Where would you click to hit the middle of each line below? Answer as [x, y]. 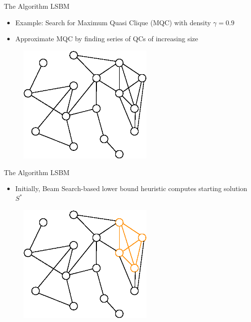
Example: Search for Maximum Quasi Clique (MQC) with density [113, 22]
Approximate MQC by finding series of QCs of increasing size [107, 39]
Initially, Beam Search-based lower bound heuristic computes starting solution [131, 188]
